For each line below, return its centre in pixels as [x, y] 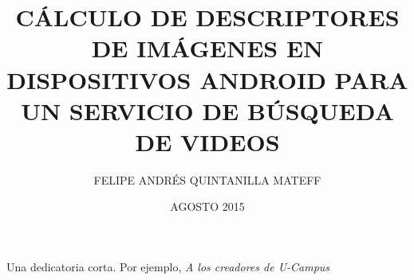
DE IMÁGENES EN [207, 48]
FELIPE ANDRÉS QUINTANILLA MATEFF [207, 179]
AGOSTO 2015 [207, 206]
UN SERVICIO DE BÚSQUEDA [207, 110]
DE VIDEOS [207, 141]
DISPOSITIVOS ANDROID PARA [207, 79]
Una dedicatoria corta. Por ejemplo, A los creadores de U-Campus [168, 267]
